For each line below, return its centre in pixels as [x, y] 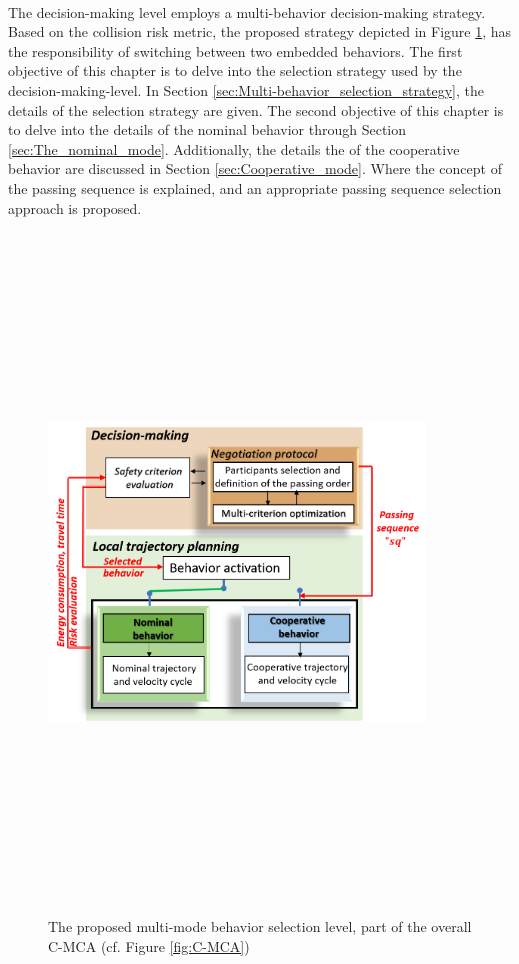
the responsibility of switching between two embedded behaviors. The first [235, 50]
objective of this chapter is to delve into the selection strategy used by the [235, 70]
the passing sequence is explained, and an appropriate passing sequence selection [255, 187]
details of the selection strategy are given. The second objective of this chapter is [256, 109]
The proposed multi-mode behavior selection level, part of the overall [260, 926]
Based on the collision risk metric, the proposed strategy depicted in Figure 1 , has [260, 31]
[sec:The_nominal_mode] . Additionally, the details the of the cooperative [234, 148]
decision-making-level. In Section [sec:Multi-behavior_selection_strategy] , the [246, 89]
